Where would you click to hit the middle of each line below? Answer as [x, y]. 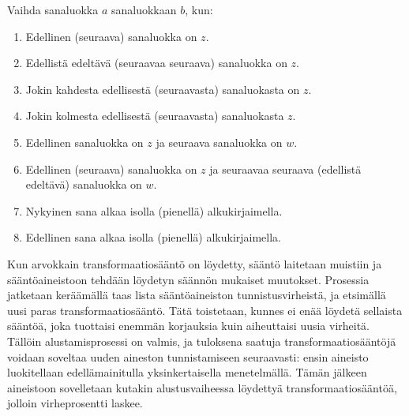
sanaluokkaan [144, 9]
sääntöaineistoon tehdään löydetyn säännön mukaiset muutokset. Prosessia [188, 279]
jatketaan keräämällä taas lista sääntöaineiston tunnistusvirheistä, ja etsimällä [197, 295]
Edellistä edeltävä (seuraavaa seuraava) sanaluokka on [156, 63]
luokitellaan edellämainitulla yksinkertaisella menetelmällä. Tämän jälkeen [187, 372]
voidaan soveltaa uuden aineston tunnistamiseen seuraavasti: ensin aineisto [188, 356]
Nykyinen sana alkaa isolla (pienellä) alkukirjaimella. [154, 210]
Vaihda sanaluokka [53, 9]
